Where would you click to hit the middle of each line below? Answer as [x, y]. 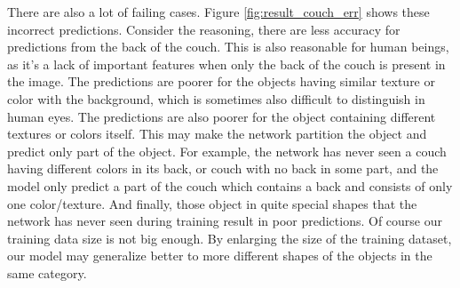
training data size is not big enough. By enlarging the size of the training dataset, [230, 238]
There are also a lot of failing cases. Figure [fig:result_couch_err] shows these [218, 12]
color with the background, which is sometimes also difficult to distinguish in [216, 98]
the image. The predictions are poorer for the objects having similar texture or [221, 81]
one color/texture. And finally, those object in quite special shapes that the [212, 203]
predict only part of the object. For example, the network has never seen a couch [227, 151]
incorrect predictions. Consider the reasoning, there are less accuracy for [204, 29]
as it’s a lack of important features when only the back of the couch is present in [226, 64]
